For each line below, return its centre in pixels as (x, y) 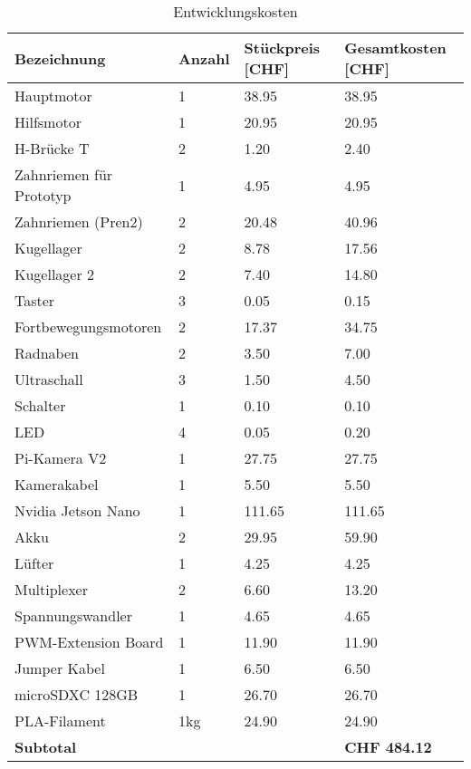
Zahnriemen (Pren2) (79, 221)
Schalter (40, 405)
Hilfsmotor (48, 122)
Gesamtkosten (395, 48)
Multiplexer (51, 589)
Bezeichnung (60, 58)
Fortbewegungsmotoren (88, 327)
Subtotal (46, 747)
